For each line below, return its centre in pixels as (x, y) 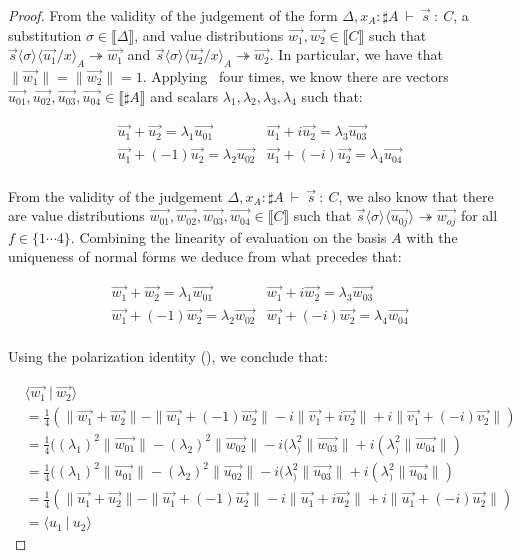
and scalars (184, 95)
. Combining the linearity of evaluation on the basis (228, 236)
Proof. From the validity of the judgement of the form (173, 15)
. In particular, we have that (356, 54)
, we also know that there (416, 195)
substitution (45, 34)
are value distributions (76, 215)
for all (479, 215)
